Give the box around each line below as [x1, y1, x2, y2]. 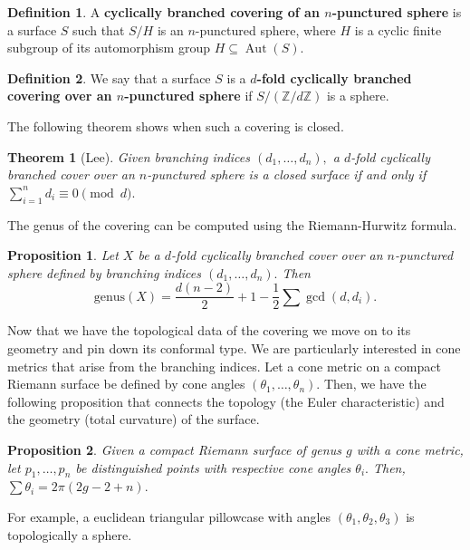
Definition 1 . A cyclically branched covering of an [7, 3, 320, 21]
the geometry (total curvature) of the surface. [7, 410, 260, 429]
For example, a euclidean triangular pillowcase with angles [7, 507, 331, 526]
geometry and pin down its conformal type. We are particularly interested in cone [7, 338, 461, 357]
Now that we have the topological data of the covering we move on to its [7, 321, 411, 340]
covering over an [7, 86, 112, 105]
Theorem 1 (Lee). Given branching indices [7, 147, 250, 166]
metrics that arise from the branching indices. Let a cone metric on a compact [7, 356, 441, 375]
